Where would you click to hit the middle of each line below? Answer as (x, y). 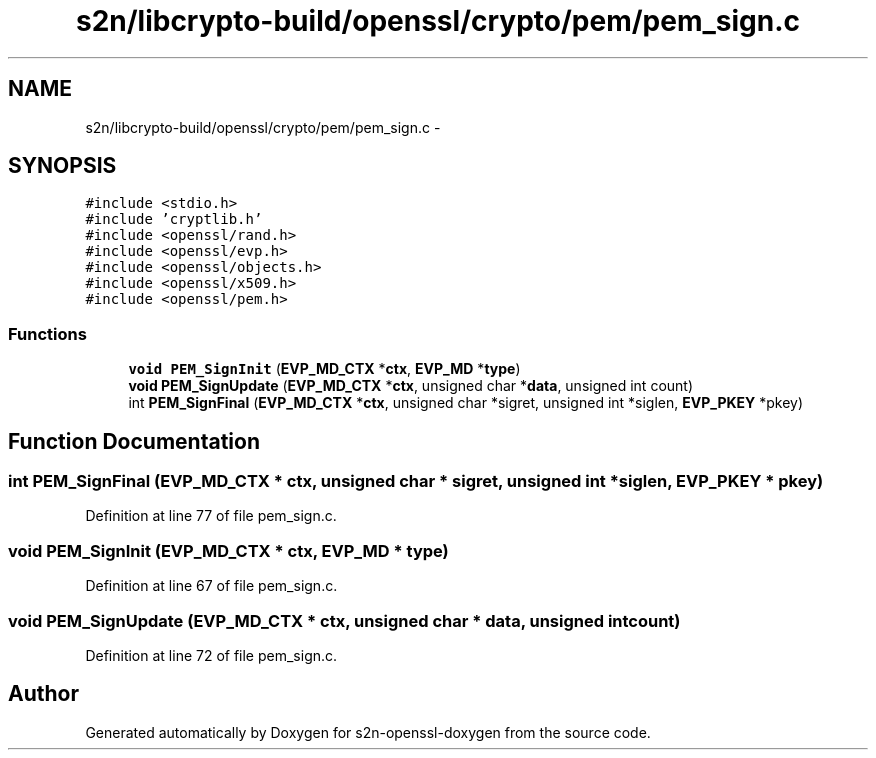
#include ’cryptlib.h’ (174, 219)
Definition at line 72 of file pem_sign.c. (211, 655)
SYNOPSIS (62, 166)
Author (43, 694)
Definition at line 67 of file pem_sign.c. (211, 586)
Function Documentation (134, 441)
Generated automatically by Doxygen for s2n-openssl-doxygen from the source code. (368, 732)
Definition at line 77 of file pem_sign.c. (211, 516)
